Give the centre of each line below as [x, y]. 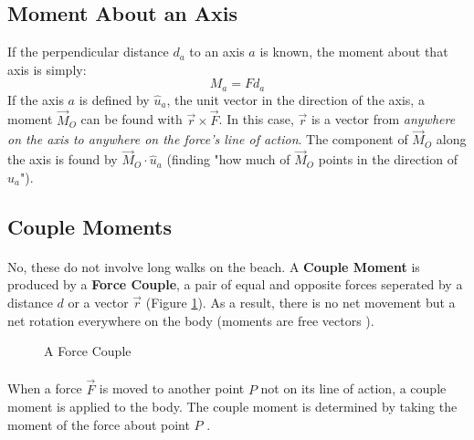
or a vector [98, 303]
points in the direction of [388, 159]
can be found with [132, 119]
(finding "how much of [228, 159]
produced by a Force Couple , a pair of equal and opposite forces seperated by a [235, 284]
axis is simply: [47, 69]
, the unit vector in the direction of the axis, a [295, 99]
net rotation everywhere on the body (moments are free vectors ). [191, 320]
